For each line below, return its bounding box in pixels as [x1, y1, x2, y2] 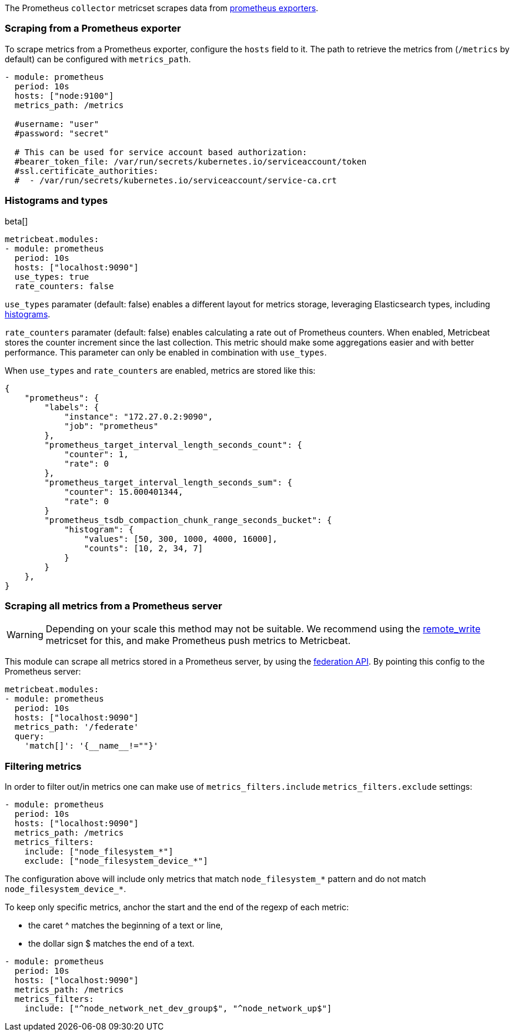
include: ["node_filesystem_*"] [24, 847, 173, 856]
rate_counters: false [14, 281, 114, 291]
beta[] [5, 216, 28, 226]
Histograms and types [5, 195, 108, 207]
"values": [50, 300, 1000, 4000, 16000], [84, 534, 278, 544]
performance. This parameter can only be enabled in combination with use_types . [5, 347, 327, 357]
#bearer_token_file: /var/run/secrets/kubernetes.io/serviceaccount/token [14, 156, 367, 166]
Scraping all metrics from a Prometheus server [5, 599, 222, 612]
